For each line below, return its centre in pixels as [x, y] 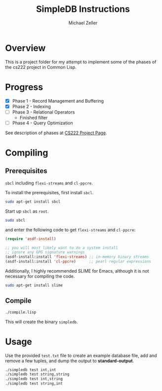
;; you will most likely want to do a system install [62, 248]
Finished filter [34, 117]
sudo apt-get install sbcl [33, 202]
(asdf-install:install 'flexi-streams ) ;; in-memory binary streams [77, 257]
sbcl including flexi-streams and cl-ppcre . [49, 183]
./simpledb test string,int [34, 384]
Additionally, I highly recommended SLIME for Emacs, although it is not [77, 271]
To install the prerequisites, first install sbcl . [49, 192]
